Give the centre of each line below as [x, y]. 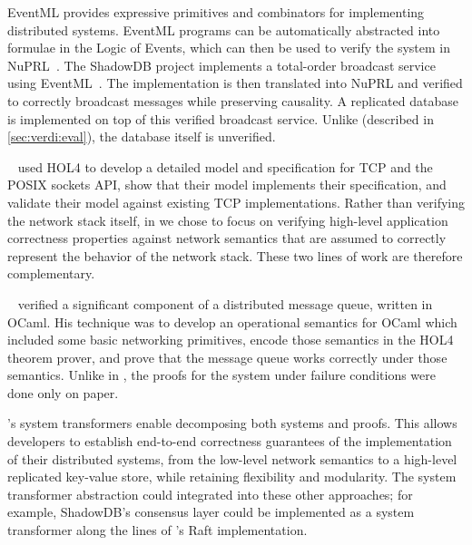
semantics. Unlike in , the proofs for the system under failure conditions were [221, 375]
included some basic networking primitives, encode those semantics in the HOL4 [231, 340]
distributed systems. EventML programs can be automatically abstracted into [224, 29]
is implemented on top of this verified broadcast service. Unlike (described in [221, 118]
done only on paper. [63, 392]
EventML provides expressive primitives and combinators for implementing [216, 12]
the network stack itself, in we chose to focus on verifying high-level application [228, 220]
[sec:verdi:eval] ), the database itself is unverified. [142, 136]
